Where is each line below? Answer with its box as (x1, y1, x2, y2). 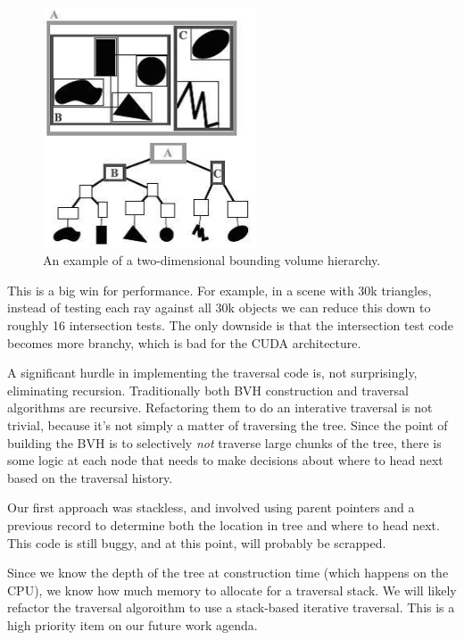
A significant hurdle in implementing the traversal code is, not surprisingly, (7, 363, 418, 382)
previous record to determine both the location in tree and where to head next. (7, 515, 440, 534)
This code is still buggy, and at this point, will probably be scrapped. (7, 533, 386, 552)
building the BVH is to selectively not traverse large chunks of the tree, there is (7, 433, 442, 452)
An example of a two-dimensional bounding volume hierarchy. (43, 251, 381, 270)
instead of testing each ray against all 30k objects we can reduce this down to (7, 298, 431, 317)
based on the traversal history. (7, 468, 173, 486)
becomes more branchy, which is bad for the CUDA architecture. (7, 333, 361, 352)
